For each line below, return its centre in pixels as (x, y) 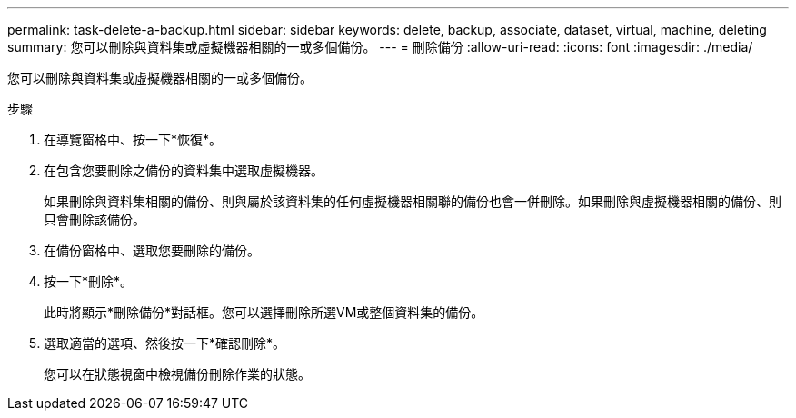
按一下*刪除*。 (89, 281)
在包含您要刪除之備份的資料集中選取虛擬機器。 (184, 170)
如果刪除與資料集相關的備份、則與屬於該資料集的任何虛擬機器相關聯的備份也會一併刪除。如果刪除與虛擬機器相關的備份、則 (413, 201)
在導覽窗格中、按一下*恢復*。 (133, 139)
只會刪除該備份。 (95, 219)
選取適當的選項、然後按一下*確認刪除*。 (165, 343)
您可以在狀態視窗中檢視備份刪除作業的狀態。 (177, 374)
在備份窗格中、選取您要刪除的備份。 (152, 250)
